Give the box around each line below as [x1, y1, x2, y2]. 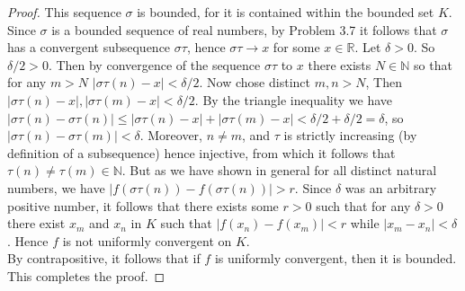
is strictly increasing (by [283, 126, 417, 145]
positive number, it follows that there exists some [7, 196, 279, 215]
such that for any [316, 196, 411, 215]
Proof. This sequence [7, 3, 121, 21]
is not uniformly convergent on [62, 231, 232, 250]
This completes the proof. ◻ [7, 266, 165, 285]
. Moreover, [139, 126, 202, 145]
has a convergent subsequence [7, 38, 171, 57]
